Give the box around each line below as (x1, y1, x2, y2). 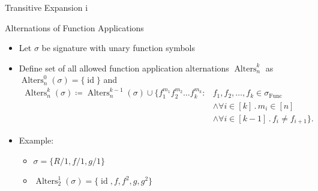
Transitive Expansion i (5, 1, 88, 13)
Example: (19, 134, 54, 147)
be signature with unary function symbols (41, 41, 195, 54)
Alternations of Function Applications (5, 21, 144, 34)
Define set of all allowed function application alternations (19, 61, 229, 74)
